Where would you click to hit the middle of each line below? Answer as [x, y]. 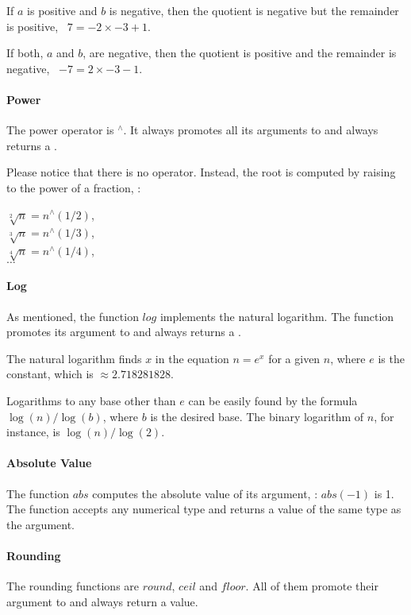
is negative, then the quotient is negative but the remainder [254, 10]
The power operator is [60, 130]
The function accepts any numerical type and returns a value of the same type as [204, 509]
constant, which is [50, 374]
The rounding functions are [73, 586]
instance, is [33, 432]
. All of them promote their [312, 586]
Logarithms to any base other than [91, 401]
